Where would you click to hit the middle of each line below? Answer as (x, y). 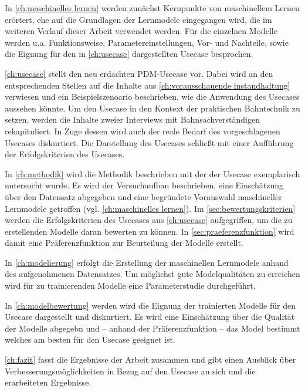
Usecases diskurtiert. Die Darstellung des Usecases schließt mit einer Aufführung (149, 142)
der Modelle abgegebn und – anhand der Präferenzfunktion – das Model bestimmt (152, 328)
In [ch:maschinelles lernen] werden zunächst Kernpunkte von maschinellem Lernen (152, 8)
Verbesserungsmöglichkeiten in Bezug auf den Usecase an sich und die (130, 371)
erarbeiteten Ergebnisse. (48, 382)
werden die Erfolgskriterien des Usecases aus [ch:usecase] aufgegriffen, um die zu (149, 220)
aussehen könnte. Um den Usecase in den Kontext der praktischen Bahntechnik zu (152, 108)
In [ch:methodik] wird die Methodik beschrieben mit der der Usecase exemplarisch (152, 173)
